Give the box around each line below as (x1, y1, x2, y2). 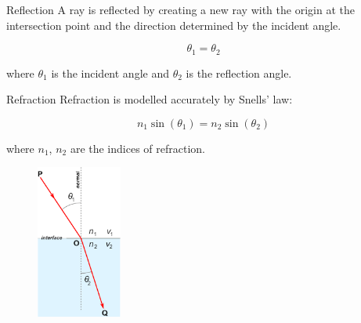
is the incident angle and (51, 64, 169, 81)
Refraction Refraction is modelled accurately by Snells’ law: (6, 91, 293, 107)
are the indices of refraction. (70, 140, 205, 156)
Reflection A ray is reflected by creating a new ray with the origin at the (6, 2, 355, 17)
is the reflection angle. (186, 64, 292, 81)
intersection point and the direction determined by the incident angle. (6, 16, 341, 33)
